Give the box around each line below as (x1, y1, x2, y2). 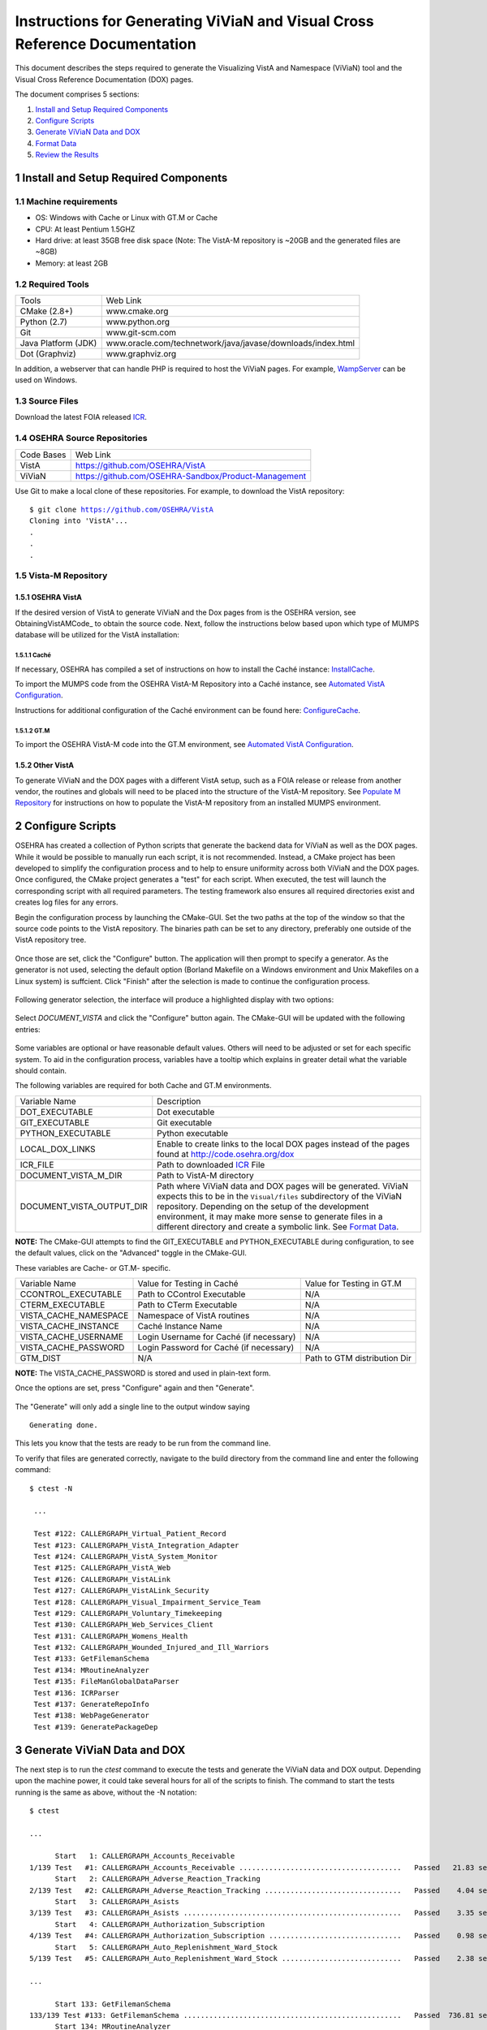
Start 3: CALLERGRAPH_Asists (54, 1897, 180, 1907)
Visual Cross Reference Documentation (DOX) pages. (15, 74, 194, 84)
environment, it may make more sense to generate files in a (157, 1211, 383, 1222)
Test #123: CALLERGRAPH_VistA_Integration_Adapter (33, 1540, 239, 1550)
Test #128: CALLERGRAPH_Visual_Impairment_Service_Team (33, 1597, 261, 1607)
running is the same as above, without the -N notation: (15, 1787, 197, 1797)
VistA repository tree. (15, 935, 87, 945)
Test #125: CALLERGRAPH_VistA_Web (33, 1563, 171, 1573)
